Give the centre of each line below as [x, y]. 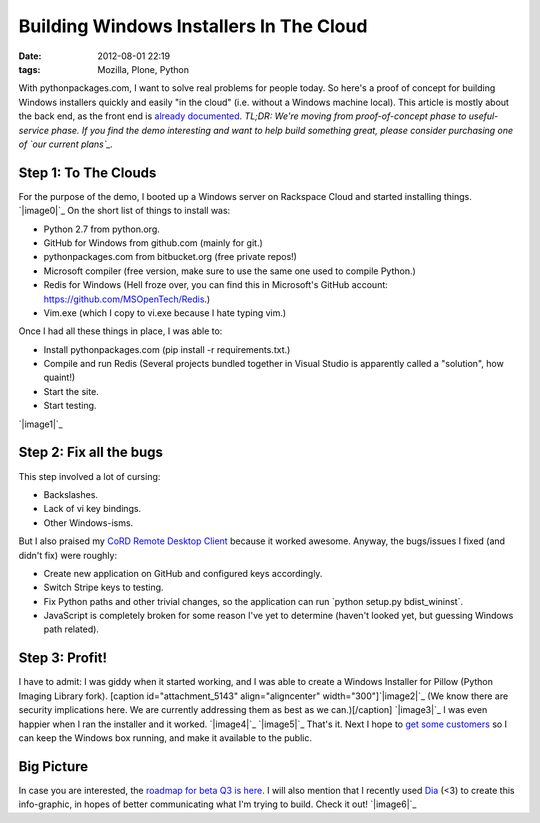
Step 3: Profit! [63, 658]
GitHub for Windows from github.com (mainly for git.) [153, 242]
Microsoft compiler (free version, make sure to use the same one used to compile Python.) [230, 271]
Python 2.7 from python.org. [101, 229]
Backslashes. [71, 494]
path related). [71, 629]
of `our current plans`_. [66, 144]
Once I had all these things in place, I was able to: [120, 331]
